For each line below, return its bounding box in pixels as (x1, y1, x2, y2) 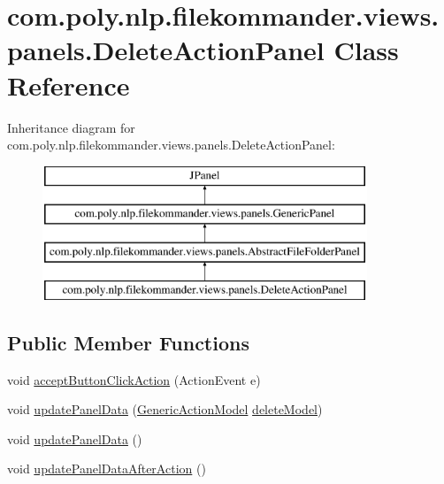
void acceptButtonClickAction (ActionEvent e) (7, 370, 261, 388)
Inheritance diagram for (7, 118, 135, 136)
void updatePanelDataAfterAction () (7, 459, 206, 478)
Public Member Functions (7, 328, 249, 356)
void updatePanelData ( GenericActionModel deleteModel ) (7, 400, 323, 419)
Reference (7, 66, 130, 103)
